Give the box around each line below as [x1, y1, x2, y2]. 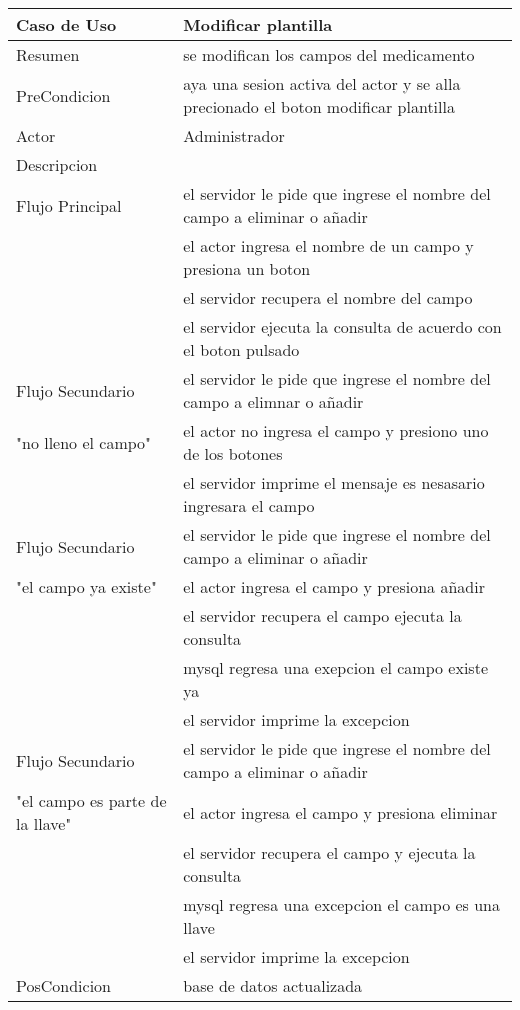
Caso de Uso [16, 13, 117, 36]
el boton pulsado [183, 338, 300, 361]
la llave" [16, 812, 72, 835]
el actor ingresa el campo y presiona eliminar [183, 800, 498, 824]
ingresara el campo [183, 494, 315, 517]
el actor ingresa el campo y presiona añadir [183, 575, 485, 598]
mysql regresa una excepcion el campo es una [183, 893, 501, 916]
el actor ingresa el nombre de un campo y [183, 234, 474, 257]
